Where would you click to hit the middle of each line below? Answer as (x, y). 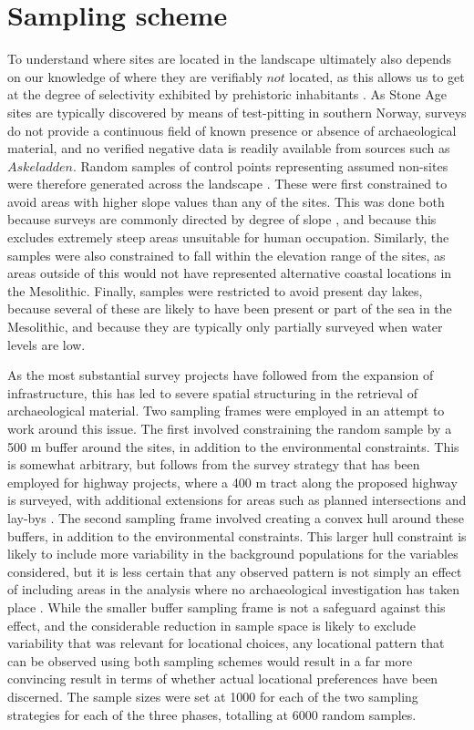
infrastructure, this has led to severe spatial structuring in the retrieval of (212, 392)
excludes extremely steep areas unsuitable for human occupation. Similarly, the (228, 237)
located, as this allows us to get (377, 76)
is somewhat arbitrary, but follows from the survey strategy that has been (214, 464)
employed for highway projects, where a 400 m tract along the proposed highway (232, 482)
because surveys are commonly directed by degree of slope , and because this (222, 219)
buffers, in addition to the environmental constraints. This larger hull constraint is (237, 535)
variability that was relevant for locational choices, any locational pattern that (226, 643)
